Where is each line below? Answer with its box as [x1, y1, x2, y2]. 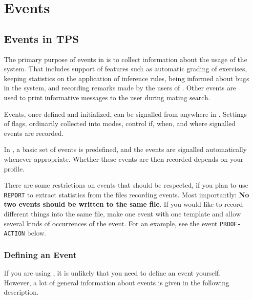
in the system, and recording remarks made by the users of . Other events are [4, 83, 236, 93]
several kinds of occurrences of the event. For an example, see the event [4, 218, 218, 228]
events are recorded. [4, 128, 63, 138]
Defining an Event [4, 248, 77, 260]
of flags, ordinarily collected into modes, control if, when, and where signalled [4, 118, 236, 129]
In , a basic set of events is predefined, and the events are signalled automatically [4, 144, 247, 154]
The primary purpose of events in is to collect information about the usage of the [4, 54, 247, 64]
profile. [4, 163, 25, 173]
